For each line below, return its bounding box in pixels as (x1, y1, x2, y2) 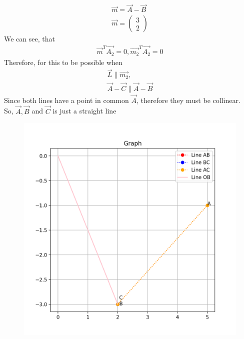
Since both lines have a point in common (4, 94, 129, 105)
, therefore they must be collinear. (136, 94, 240, 105)
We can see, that (4, 33, 55, 44)
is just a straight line (52, 105, 116, 116)
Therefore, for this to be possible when (4, 56, 122, 67)
